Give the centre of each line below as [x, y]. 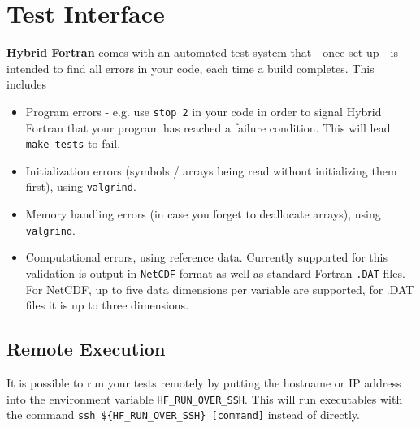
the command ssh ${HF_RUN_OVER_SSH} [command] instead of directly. [183, 415]
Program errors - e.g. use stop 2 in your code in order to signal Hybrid [204, 111]
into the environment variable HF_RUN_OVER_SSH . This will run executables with [205, 398]
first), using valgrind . [81, 186]
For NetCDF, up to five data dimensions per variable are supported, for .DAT [220, 289]
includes [27, 84]
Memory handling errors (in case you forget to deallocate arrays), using [203, 214]
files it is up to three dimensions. [107, 305]
